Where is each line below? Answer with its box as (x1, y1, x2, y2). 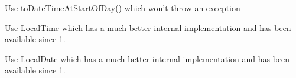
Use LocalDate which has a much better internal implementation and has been (5, 52, 290, 65)
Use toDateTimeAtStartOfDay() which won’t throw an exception (5, 2, 240, 13)
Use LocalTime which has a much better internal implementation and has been (5, 21, 291, 33)
